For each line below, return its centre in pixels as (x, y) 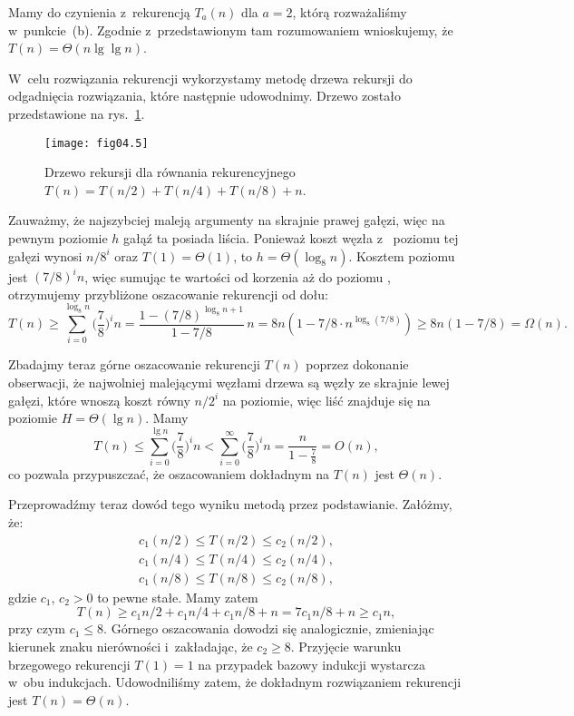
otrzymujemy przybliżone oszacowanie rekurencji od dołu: (168, 294)
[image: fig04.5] (97, 143)
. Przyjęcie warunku (346, 646)
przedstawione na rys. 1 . (77, 113)
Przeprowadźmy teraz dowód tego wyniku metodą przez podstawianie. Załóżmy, (230, 504)
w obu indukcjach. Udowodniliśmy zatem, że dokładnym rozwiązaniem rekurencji (235, 682)
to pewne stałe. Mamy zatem (178, 597)
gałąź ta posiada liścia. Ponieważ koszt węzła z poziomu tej (291, 238)
